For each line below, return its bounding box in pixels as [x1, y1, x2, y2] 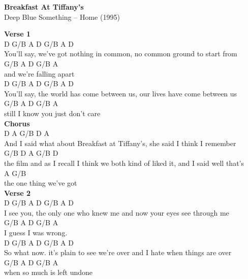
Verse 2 [4, 187, 30, 198]
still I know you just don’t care [4, 108, 101, 118]
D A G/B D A [4, 128, 49, 138]
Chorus [4, 118, 30, 128]
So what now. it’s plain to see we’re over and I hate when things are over [4, 247, 232, 258]
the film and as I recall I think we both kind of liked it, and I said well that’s [4, 157, 244, 168]
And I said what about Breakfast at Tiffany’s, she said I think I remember [4, 137, 236, 148]
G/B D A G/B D [4, 148, 58, 158]
